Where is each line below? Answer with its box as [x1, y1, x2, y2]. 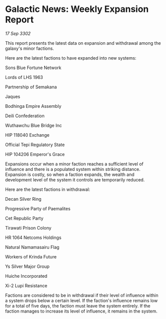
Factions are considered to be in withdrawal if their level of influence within [5, 292, 159, 298]
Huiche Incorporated [5, 273, 48, 279]
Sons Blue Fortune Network [5, 65, 61, 71]
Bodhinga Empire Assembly [5, 103, 61, 109]
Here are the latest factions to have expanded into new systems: [5, 55, 137, 61]
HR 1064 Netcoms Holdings [5, 235, 62, 240]
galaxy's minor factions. [5, 45, 55, 51]
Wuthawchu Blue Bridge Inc [5, 122, 62, 128]
